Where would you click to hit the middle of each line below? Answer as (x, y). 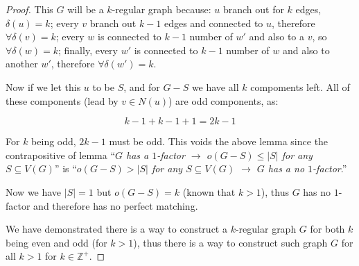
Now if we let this (43, 86)
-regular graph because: (161, 9)
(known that (209, 191)
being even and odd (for (56, 242)
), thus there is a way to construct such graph (230, 242)
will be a (86, 9)
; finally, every (88, 50)
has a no (286, 168)
